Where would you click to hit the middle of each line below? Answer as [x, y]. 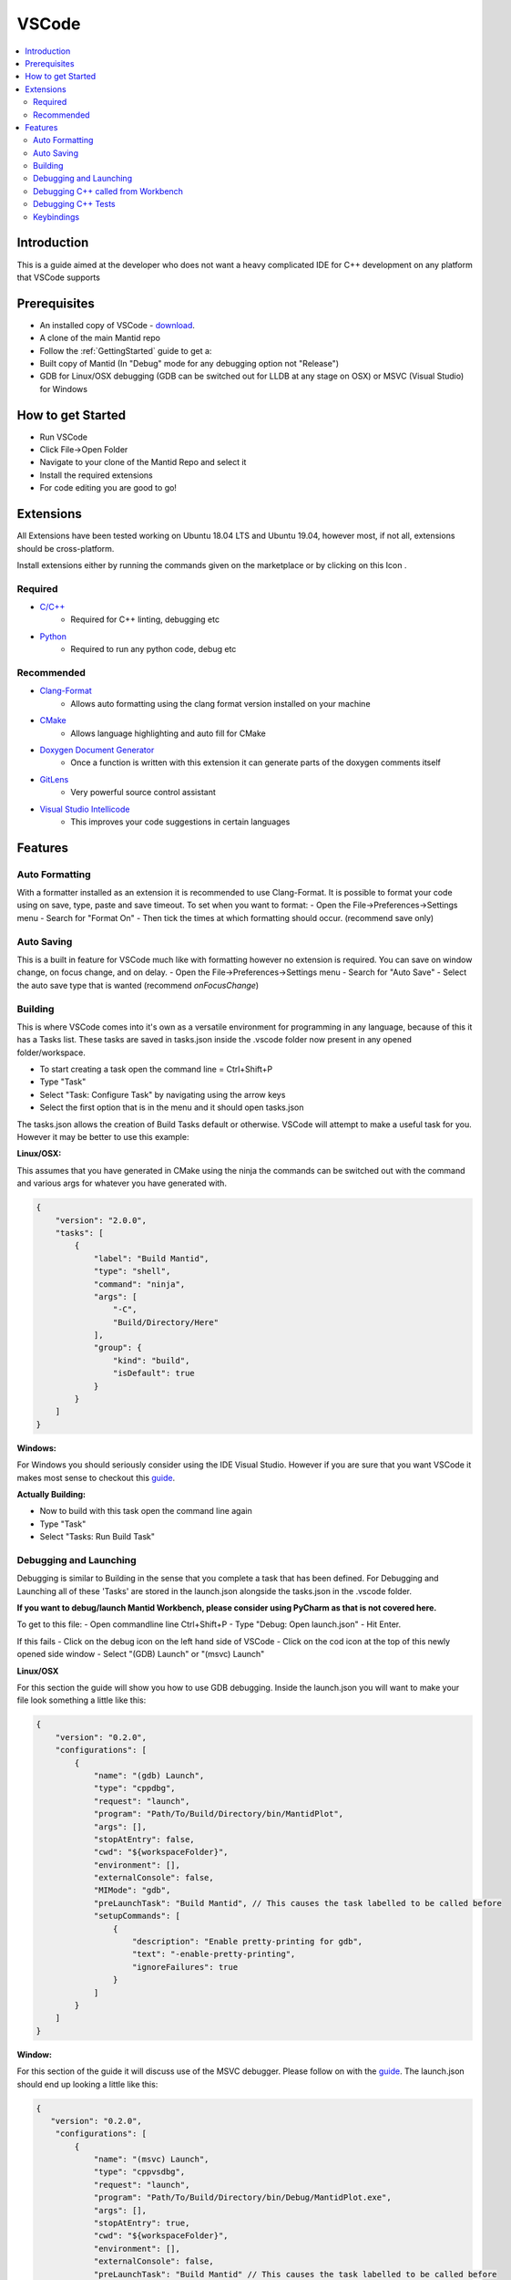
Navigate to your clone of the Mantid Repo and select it [143, 462]
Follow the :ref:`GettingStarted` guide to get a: [126, 350]
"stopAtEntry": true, [142, 2223]
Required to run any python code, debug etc [153, 649]
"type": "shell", [132, 1271]
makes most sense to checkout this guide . [96, 1477]
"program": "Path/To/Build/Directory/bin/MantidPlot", [219, 1814]
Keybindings [56, 217]
